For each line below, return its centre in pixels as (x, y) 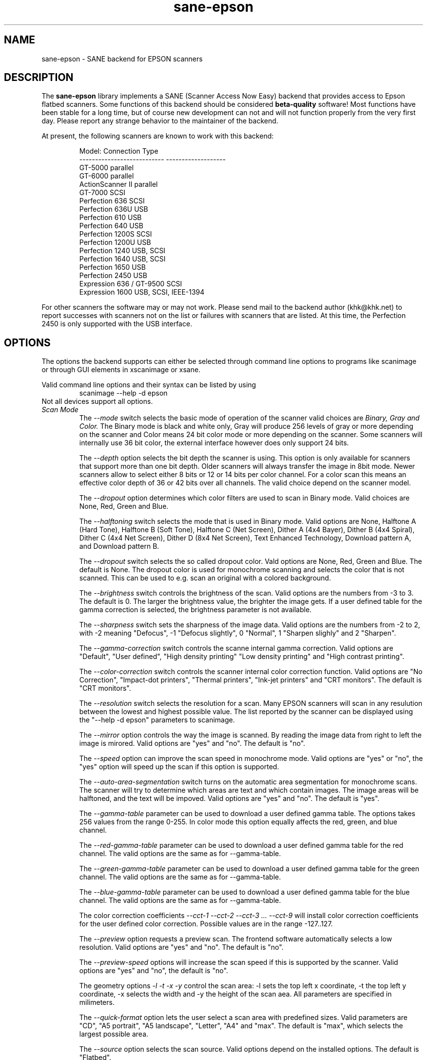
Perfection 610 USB (110, 218)
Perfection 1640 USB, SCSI (122, 259)
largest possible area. (114, 1034)
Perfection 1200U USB (115, 242)
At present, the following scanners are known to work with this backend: (158, 136)
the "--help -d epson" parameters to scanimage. (157, 720)
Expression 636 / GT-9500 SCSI (131, 284)
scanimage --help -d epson (123, 393)
